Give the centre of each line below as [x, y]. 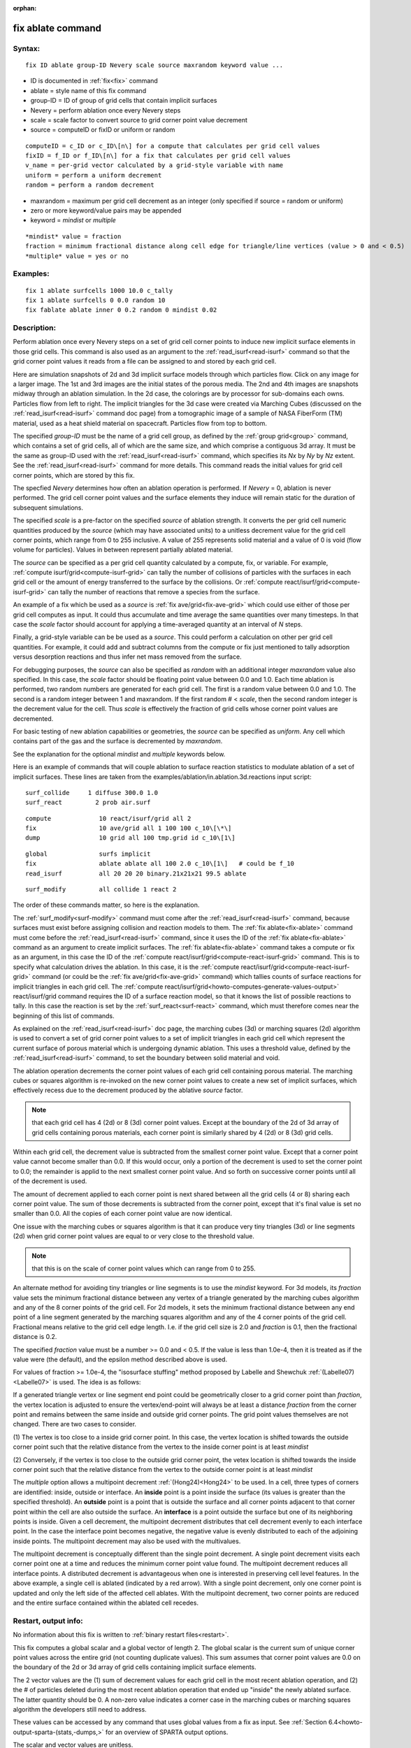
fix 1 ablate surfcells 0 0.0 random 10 [95, 300]
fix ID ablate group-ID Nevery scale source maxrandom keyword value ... [154, 65]
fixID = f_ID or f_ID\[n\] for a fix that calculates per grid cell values [158, 156]
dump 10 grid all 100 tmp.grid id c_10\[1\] [130, 838]
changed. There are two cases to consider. [74, 1424]
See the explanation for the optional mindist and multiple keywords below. [119, 754]
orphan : [25, 8]
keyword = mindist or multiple [73, 220]
